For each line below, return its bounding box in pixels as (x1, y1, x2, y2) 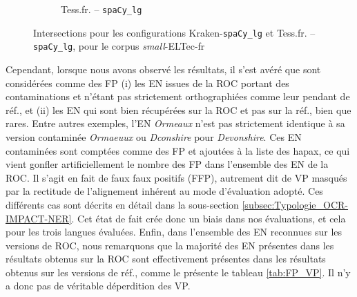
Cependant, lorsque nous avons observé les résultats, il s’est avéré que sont (6, 61, 321, 76)
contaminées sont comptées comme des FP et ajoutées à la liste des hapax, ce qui (6, 143, 350, 157)
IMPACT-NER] (6, 211, 72, 225)
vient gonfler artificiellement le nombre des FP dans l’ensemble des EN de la (6, 157, 329, 171)
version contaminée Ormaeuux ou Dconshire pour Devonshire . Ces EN (6, 129, 302, 144)
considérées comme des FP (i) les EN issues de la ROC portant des (6, 75, 289, 90)
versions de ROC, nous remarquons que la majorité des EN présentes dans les (6, 238, 334, 252)
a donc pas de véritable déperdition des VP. (6, 278, 191, 293)
